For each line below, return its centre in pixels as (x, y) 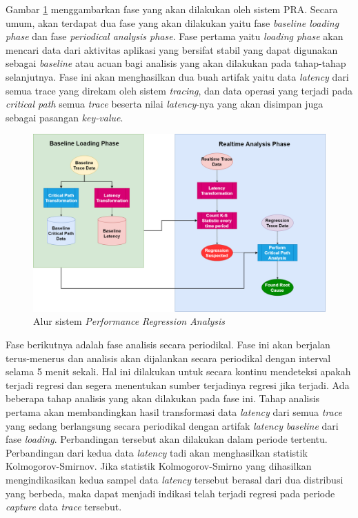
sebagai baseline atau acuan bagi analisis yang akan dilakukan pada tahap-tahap (176, 63)
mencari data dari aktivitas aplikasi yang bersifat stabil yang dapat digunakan (172, 49)
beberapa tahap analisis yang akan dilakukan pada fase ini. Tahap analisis (163, 398)
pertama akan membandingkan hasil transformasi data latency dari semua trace (174, 412)
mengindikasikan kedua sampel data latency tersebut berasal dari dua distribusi (175, 480)
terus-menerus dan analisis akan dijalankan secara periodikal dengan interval (168, 358)
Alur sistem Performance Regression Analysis (129, 321)
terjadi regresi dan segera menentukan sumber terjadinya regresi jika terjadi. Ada (178, 385)
